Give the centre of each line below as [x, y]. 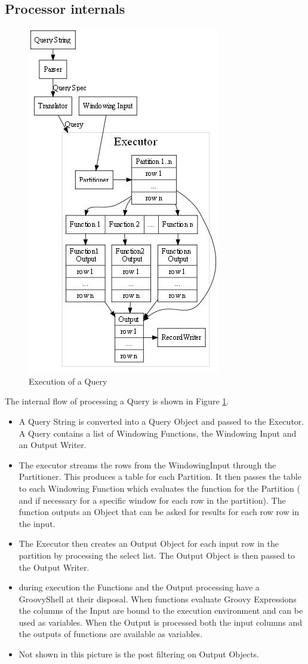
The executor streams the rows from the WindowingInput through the [147, 465]
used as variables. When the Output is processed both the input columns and [161, 622]
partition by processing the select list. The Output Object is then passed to [157, 555]
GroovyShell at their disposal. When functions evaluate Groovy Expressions [158, 598]
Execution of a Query [68, 381]
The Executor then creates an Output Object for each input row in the [149, 543]
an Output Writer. [53, 445]
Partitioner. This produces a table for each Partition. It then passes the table [160, 476]
